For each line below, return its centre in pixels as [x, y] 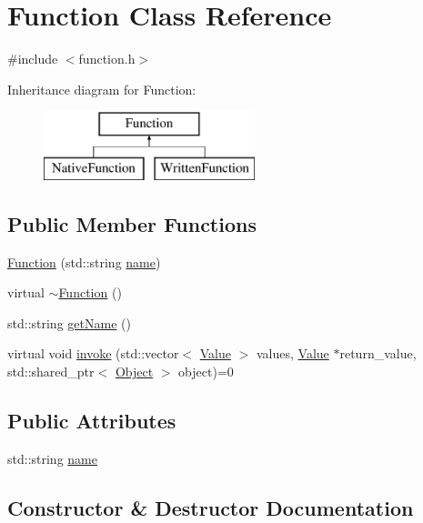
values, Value [292, 353]
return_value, [378, 353]
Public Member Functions [132, 223]
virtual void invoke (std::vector [93, 353]
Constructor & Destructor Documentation [211, 507]
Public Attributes [92, 421]
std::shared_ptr [51, 372]
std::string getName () [69, 322]
